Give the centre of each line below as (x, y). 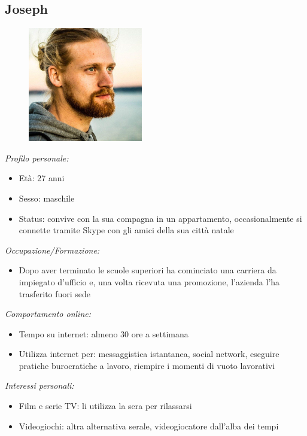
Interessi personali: (39, 385)
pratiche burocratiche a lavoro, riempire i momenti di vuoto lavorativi (147, 365)
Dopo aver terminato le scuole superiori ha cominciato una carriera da (148, 270)
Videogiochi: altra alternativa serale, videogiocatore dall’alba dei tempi (149, 426)
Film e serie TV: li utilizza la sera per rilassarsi (105, 406)
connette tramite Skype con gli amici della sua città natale (126, 230)
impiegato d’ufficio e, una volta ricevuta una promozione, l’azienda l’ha (149, 281)
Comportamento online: (48, 314)
